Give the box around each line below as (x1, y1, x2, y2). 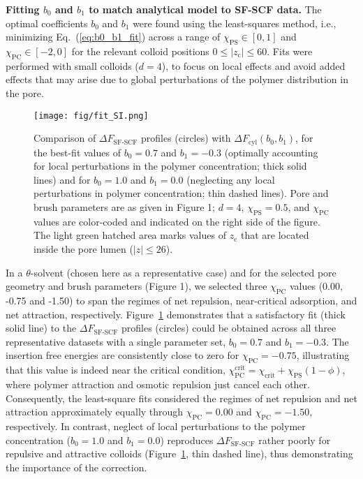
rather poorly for (258, 432, 331, 447)
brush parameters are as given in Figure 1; (34, 200, 216, 214)
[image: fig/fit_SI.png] (34, 110, 149, 121)
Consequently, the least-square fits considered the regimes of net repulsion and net (6, 390, 357, 405)
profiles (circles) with (141, 131, 231, 145)
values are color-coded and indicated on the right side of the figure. (34, 214, 320, 228)
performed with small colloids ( (6, 58, 139, 73)
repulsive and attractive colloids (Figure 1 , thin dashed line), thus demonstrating (6, 446, 353, 461)
